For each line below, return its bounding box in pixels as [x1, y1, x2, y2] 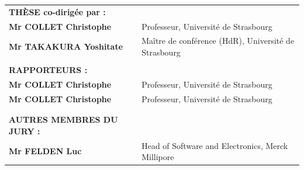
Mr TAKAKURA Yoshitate [9, 40, 123, 53]
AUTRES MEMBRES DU [9, 113, 118, 126]
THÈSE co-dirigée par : [9, 5, 106, 18]
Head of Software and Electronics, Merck [141, 139, 288, 151]
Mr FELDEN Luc [9, 145, 82, 157]
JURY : [9, 124, 40, 137]
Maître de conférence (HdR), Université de [141, 34, 295, 47]
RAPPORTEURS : [9, 64, 88, 76]
